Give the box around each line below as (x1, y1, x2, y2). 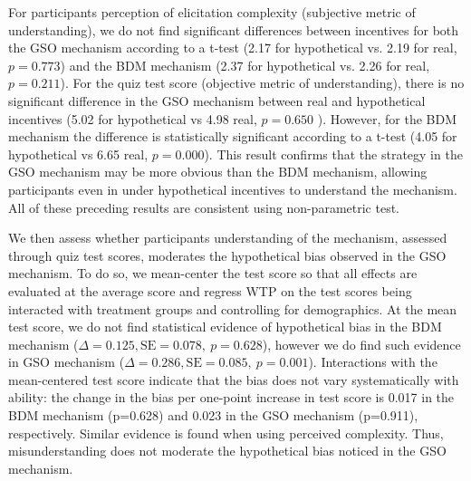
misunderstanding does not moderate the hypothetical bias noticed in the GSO (8, 441, 447, 460)
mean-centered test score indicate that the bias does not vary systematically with (8, 370, 459, 389)
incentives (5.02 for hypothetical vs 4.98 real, (8, 109, 257, 128)
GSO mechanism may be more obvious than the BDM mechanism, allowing (8, 162, 428, 181)
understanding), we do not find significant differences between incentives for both (8, 20, 459, 39)
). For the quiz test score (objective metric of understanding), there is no (60, 73, 465, 92)
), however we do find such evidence (262, 334, 461, 353)
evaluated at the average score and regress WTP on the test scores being (8, 281, 412, 300)
